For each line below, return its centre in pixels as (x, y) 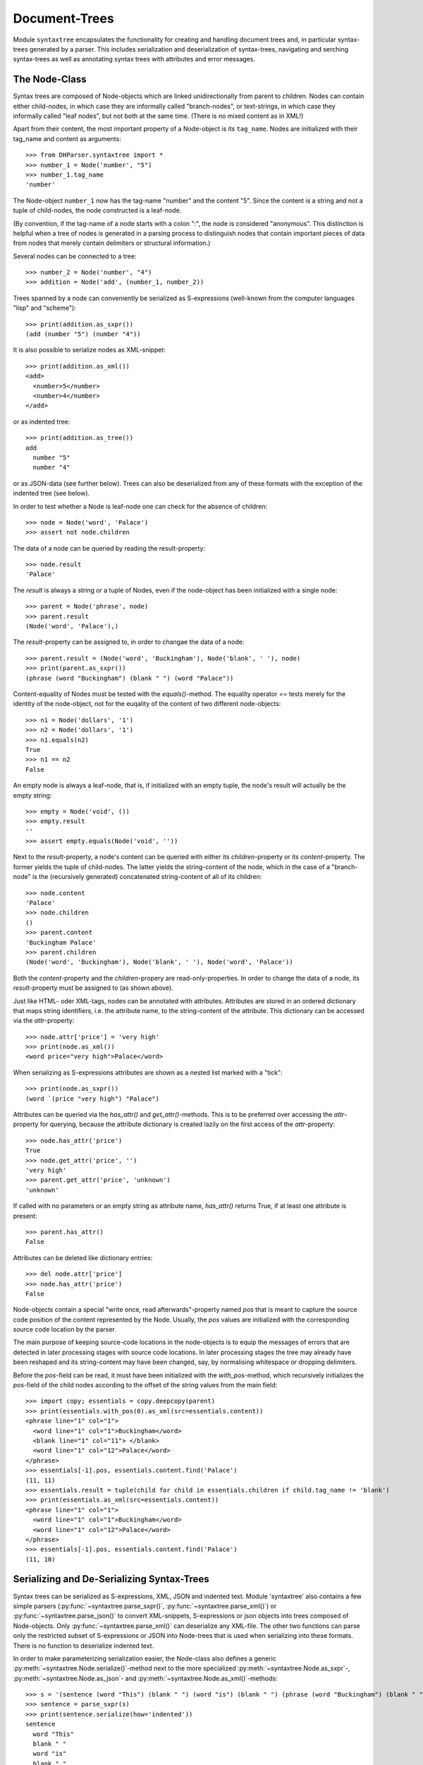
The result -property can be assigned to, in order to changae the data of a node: (129, 642)
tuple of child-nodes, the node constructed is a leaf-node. (97, 210)
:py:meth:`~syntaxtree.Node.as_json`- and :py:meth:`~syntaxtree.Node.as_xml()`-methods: (145, 1678)
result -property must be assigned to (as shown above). (93, 988)
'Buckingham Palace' (61, 942)
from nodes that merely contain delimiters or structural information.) (112, 243)
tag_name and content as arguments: (67, 138)
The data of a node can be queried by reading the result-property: (109, 548)
